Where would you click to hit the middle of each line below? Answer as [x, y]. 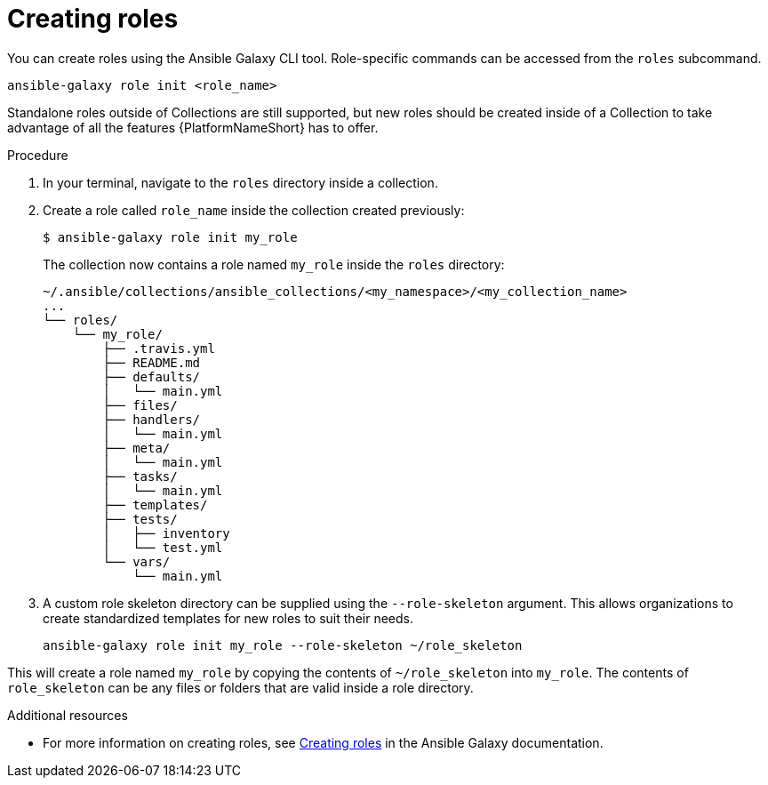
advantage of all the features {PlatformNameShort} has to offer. [193, 127]
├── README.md [152, 362]
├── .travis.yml [159, 348]
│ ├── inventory [166, 533]
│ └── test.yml [163, 547]
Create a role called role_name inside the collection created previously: [254, 210]
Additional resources [68, 715]
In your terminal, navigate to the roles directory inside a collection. [240, 182]
